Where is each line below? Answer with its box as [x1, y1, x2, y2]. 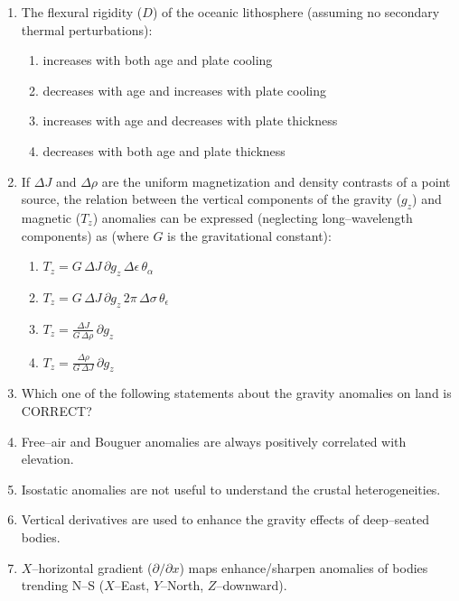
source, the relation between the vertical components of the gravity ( [21, 190, 402, 208]
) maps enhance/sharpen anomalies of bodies [179, 558, 428, 577]
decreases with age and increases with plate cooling [42, 80, 326, 99]
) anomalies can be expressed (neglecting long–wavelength [92, 208, 413, 227]
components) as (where [21, 226, 149, 245]
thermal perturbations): [21, 20, 153, 39]
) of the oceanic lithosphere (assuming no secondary [152, 3, 440, 21]
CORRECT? [21, 401, 92, 420]
